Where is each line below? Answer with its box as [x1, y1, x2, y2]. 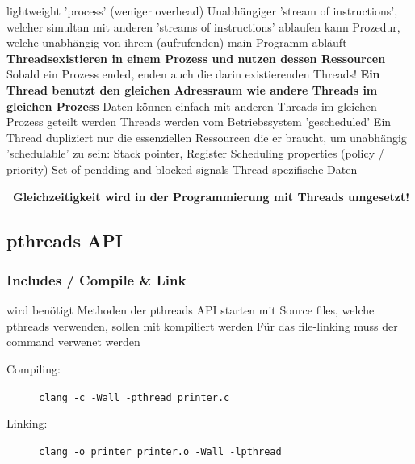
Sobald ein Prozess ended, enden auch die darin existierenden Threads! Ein [6, 65, 380, 82]
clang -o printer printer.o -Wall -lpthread [39, 445, 282, 458]
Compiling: [6, 360, 61, 377]
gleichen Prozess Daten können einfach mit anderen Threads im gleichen [6, 97, 377, 114]
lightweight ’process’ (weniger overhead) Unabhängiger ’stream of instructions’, [6, 2, 398, 19]
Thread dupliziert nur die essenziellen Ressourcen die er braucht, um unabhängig [6, 129, 407, 146]
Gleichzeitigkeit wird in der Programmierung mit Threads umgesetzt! [13, 188, 410, 205]
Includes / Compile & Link [6, 269, 187, 289]
